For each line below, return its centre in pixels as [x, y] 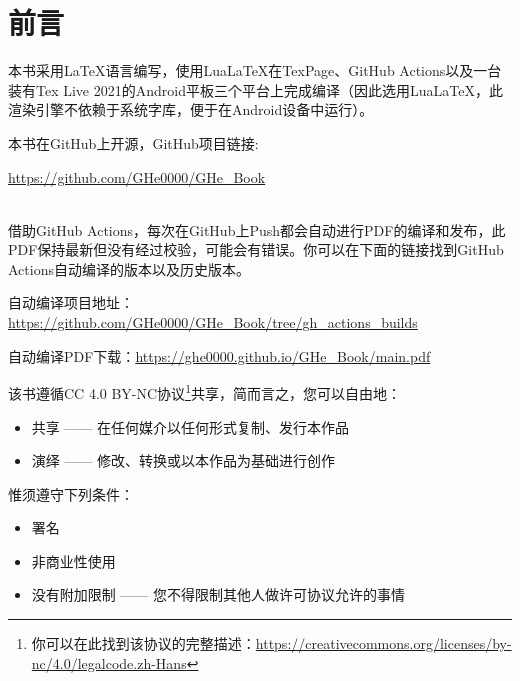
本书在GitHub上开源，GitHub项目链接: [133, 142]
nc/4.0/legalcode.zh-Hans [109, 662]
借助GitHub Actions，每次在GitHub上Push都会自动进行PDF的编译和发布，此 [257, 229]
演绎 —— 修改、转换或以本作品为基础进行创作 [183, 460]
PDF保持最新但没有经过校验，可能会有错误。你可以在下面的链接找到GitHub [256, 249]
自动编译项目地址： [71, 302]
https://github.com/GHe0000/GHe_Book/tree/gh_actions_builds [213, 322]
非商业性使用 [73, 560]
